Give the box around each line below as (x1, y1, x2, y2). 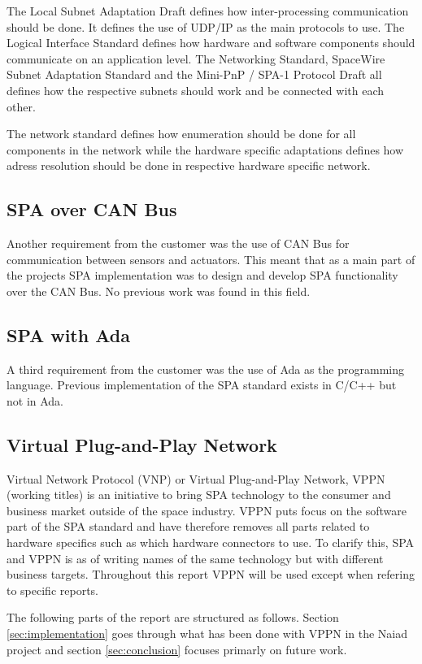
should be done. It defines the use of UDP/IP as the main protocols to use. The (7, 18, 405, 35)
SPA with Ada (7, 322, 130, 347)
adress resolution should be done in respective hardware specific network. (7, 157, 371, 174)
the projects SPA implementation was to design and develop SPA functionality (7, 267, 398, 284)
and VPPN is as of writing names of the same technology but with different (7, 549, 384, 566)
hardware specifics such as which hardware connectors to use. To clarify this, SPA (7, 534, 415, 551)
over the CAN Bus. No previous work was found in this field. (7, 282, 311, 299)
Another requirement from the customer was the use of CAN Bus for (7, 235, 350, 252)
